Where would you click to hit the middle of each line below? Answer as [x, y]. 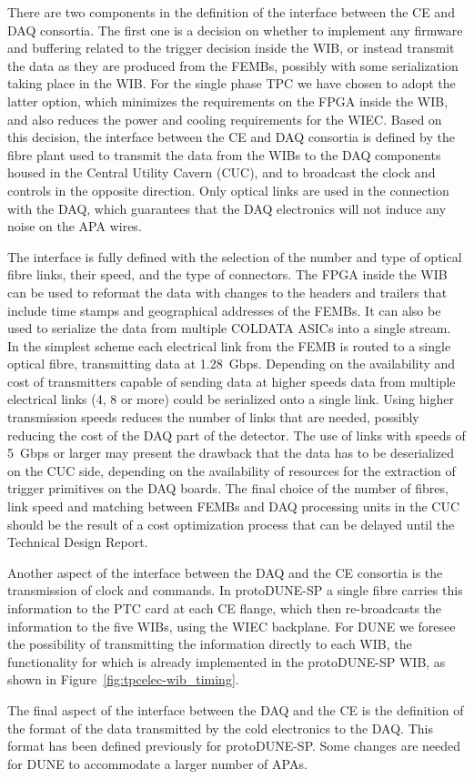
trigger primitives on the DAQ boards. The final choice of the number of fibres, [228, 488]
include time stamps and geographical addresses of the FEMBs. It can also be [224, 310]
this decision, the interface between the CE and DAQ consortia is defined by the [231, 137]
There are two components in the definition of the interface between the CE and [231, 12]
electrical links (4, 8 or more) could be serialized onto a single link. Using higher [231, 399]
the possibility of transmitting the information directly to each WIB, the [210, 644]
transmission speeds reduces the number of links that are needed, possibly [213, 417]
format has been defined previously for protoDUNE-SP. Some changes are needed [234, 746]
